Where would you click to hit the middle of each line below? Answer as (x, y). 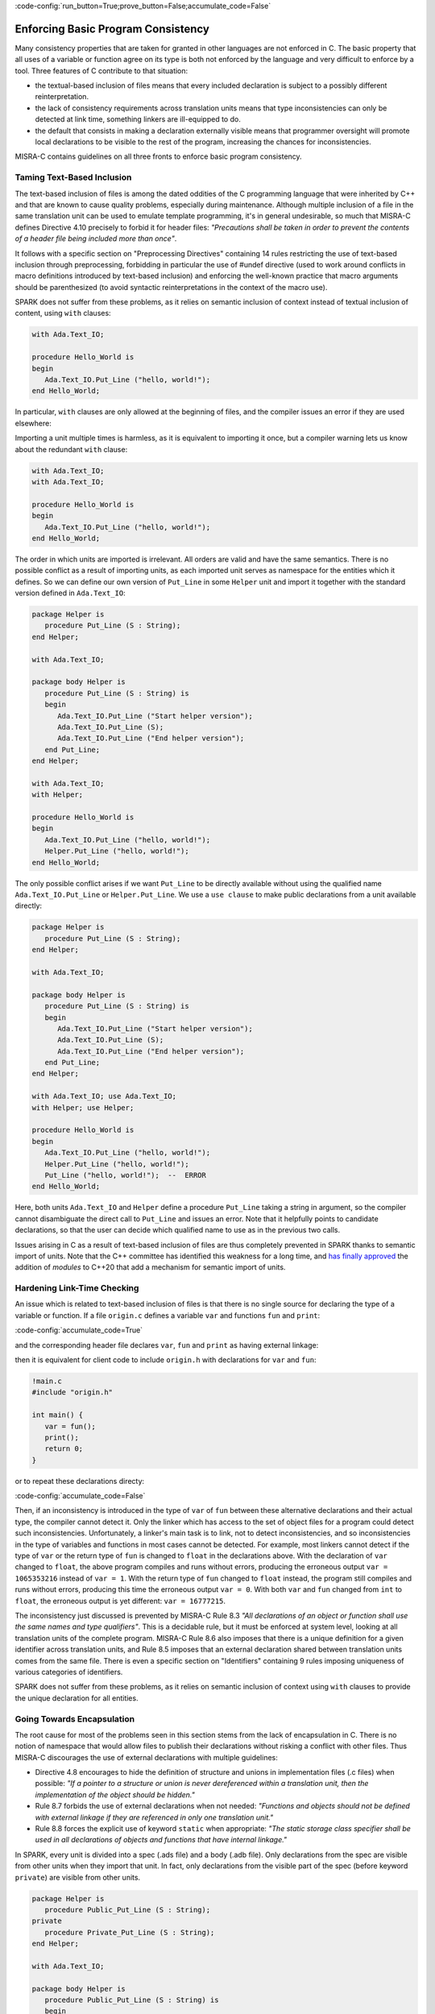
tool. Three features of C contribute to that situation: (101, 70)
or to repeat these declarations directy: (80, 1481)
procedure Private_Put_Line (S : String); (130, 1932)
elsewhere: (33, 423)
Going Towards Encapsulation (75, 1718)
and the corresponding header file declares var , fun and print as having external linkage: (167, 1345)
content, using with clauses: (63, 313)
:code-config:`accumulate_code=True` (79, 1330)
